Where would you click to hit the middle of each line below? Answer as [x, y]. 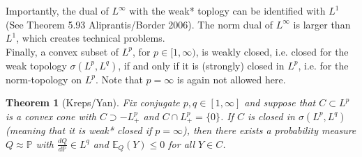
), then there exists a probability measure [270, 130]
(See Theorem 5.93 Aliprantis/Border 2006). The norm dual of [139, 24]
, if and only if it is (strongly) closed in [201, 65]
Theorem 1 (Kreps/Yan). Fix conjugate [93, 102]
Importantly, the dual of [57, 11]
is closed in [271, 116]
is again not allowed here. [231, 79]
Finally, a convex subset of [62, 51]
